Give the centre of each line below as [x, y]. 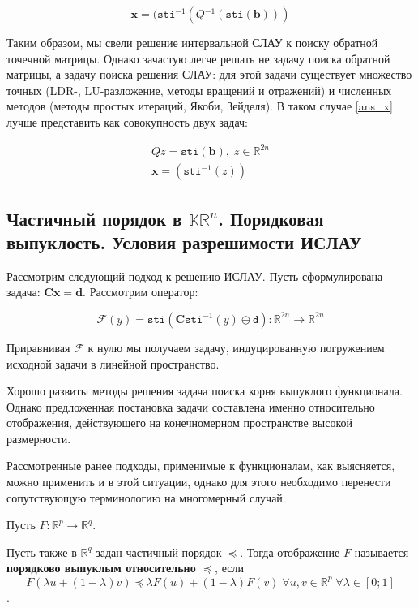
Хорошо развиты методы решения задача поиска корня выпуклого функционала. [205, 391]
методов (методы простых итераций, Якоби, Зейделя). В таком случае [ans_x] [200, 106]
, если [229, 568]
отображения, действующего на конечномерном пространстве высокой [180, 423]
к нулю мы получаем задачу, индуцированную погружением [236, 347]
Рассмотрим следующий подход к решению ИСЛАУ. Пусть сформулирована [195, 276]
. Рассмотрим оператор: [141, 292]
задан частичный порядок [159, 552]
